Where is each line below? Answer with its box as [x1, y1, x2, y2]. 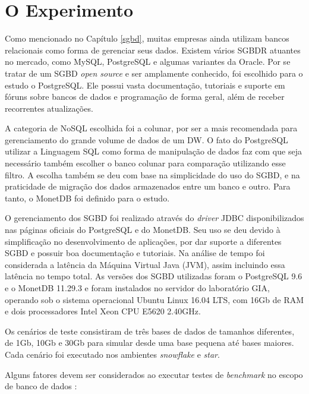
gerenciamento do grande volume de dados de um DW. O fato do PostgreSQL [5, 133, 288, 146]
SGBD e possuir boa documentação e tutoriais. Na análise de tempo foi [5, 247, 265, 259]
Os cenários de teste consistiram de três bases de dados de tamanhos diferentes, [5, 324, 295, 337]
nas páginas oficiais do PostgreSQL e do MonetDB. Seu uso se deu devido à [5, 223, 280, 236]
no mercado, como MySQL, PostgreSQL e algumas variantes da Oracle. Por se [5, 55, 291, 68]
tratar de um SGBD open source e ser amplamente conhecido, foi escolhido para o [5, 67, 303, 79]
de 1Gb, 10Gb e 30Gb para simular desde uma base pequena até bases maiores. [5, 336, 294, 349]
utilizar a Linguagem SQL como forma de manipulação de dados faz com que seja [5, 145, 302, 157]
